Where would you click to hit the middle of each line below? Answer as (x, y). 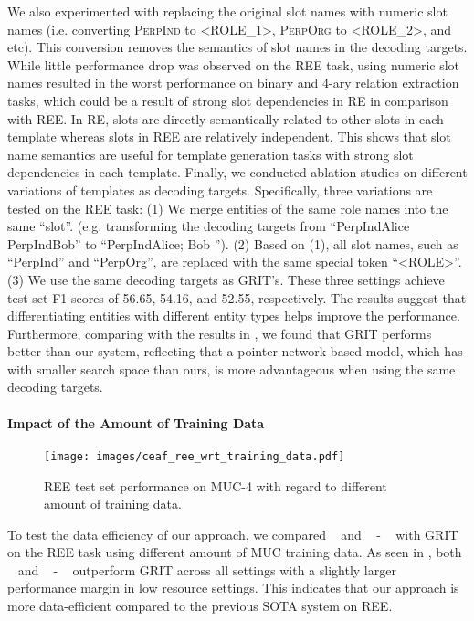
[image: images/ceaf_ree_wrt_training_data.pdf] (195, 456)
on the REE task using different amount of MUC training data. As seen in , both (235, 552)
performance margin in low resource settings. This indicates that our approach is (233, 588)
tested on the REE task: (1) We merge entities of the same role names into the (228, 208)
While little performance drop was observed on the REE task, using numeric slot (234, 64)
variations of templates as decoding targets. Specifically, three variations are (220, 189)
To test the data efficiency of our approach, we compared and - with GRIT (233, 534)
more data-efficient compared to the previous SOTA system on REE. (200, 606)
